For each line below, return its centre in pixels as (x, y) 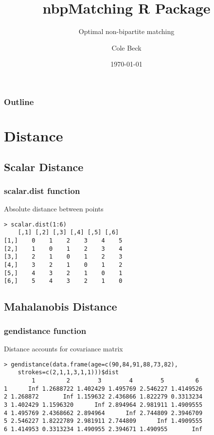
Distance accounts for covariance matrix (63, 349)
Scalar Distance (44, 166)
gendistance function (45, 330)
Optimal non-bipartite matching (126, 31)
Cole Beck (126, 47)
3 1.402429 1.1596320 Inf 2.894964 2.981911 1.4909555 (103, 405)
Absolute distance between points (54, 209)
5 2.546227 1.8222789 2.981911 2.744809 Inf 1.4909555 (103, 421)
